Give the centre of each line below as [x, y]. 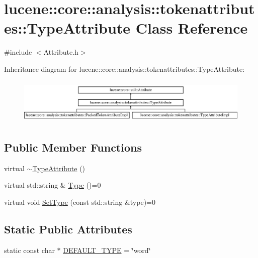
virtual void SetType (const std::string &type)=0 [80, 202]
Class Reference [192, 28]
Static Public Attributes [68, 229]
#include [18, 52]
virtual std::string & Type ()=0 [53, 185]
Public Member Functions [73, 147]
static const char [29, 250]
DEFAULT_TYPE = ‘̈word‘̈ [107, 250]
